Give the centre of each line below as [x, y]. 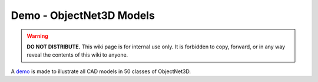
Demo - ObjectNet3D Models [83, 15]
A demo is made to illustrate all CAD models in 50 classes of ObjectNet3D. [101, 71]
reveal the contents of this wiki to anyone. [77, 55]
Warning [37, 36]
